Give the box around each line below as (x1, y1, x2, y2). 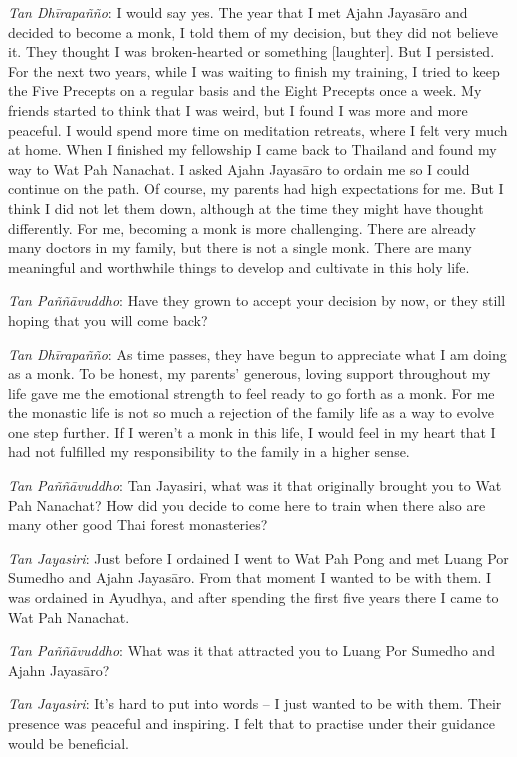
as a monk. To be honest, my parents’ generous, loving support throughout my (8, 363, 491, 384)
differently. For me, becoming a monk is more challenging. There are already (8, 217, 476, 238)
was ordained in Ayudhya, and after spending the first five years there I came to (8, 587, 499, 608)
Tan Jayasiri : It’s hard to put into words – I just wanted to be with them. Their (8, 693, 502, 714)
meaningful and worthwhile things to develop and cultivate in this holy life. (8, 256, 470, 277)
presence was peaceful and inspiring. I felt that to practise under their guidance (8, 713, 496, 733)
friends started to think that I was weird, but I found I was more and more (8, 99, 468, 120)
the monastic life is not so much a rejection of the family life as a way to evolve (8, 402, 494, 423)
